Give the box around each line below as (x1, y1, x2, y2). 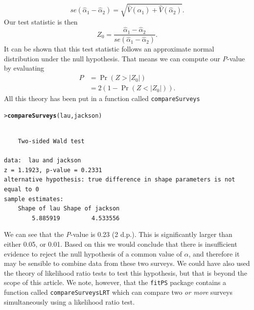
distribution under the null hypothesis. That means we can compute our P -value (4, 53, 245, 63)
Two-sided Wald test (18, 138, 85, 145)
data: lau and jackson (4, 157, 81, 164)
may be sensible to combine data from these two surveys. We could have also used (4, 258, 250, 268)
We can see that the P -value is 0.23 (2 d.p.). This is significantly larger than (4, 229, 232, 239)
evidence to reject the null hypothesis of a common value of (4, 248, 182, 258)
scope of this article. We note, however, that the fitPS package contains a (4, 277, 227, 287)
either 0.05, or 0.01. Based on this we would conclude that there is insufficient (4, 238, 237, 249)
